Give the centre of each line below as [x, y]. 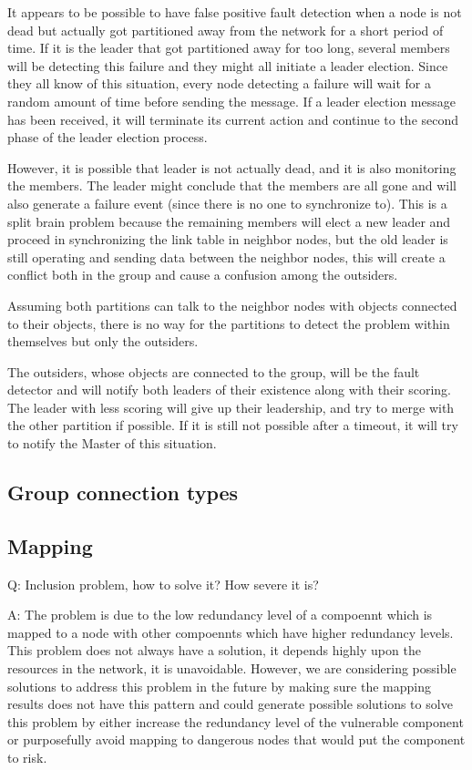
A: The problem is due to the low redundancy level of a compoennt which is [220, 615]
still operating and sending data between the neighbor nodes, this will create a [226, 257]
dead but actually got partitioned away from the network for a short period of [226, 30]
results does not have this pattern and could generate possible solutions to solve [230, 704]
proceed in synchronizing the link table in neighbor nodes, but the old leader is [228, 239]
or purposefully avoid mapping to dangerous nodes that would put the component [236, 739]
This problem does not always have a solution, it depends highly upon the [214, 650]
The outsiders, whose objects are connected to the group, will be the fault [214, 371]
